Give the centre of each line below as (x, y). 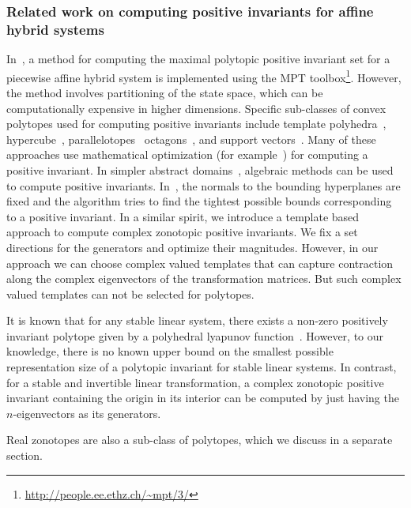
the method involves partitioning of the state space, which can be (165, 92)
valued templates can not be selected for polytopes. (130, 294)
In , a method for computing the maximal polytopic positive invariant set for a (198, 59)
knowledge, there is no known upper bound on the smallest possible (170, 351)
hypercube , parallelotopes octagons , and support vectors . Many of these (191, 139)
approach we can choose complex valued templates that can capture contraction (200, 263)
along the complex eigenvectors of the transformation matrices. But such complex (204, 278)
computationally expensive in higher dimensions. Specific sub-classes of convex (196, 108)
